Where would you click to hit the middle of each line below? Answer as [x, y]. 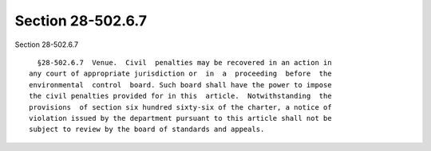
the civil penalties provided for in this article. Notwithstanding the [180, 96]
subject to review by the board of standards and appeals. [147, 130]
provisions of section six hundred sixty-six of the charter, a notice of [180, 107]
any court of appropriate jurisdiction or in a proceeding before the [180, 74]
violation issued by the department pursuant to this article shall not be [180, 118]
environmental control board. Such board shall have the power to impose [180, 85]
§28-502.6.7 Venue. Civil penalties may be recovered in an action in [184, 62]
